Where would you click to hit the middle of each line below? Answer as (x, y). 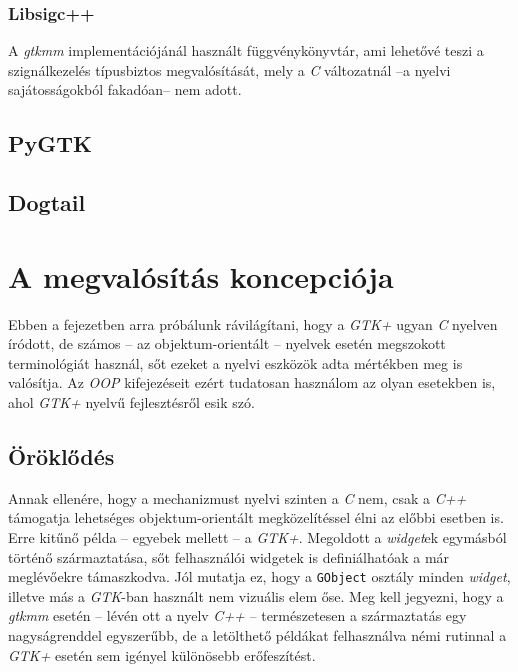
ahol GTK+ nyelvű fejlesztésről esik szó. (131, 402)
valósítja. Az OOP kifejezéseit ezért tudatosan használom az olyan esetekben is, (252, 382)
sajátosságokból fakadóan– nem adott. (125, 89)
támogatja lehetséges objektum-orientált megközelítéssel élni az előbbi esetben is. (256, 517)
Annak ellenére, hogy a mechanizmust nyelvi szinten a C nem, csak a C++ (237, 497)
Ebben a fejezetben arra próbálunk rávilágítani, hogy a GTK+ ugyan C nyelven (253, 323)
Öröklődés (61, 456)
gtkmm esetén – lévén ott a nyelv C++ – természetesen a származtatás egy (237, 615)
